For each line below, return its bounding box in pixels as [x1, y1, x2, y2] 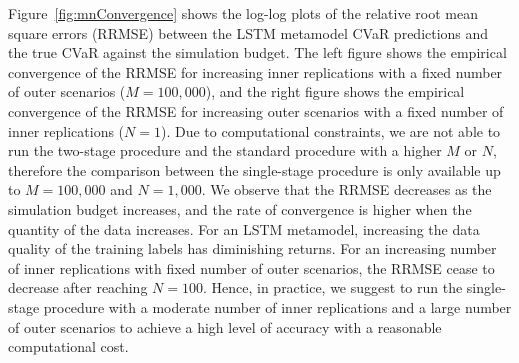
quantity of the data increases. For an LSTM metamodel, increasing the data [8, 218, 480, 239]
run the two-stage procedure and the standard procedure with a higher [8, 140, 442, 161]
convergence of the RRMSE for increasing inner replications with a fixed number [8, 61, 503, 82]
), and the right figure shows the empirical [205, 81, 465, 102]
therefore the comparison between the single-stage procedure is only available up [8, 159, 501, 180]
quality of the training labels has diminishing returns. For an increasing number [8, 238, 497, 259]
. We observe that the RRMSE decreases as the [201, 179, 492, 200]
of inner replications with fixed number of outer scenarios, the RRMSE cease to [8, 257, 495, 278]
